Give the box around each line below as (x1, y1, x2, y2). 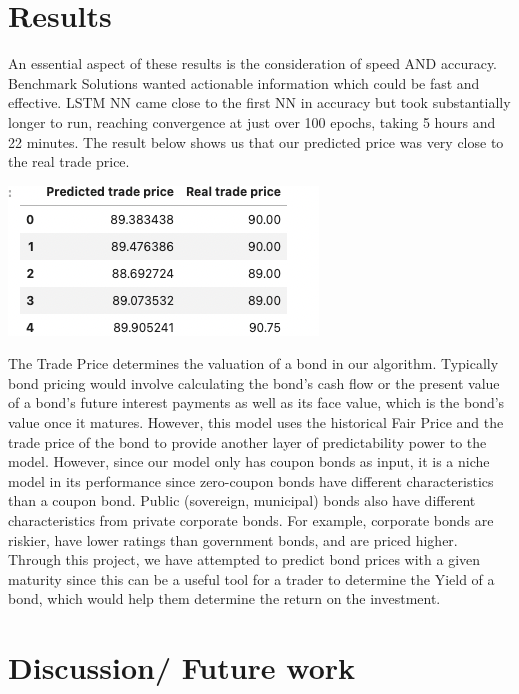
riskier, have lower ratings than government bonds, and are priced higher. (8, 529, 458, 550)
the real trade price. (8, 151, 130, 172)
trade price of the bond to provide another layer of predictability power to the (8, 431, 487, 452)
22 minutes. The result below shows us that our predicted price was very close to (8, 131, 504, 152)
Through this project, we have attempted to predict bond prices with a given (8, 549, 481, 570)
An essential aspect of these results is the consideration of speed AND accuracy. (8, 53, 498, 74)
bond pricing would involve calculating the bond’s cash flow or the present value (8, 372, 500, 393)
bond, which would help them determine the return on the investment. (8, 588, 441, 609)
